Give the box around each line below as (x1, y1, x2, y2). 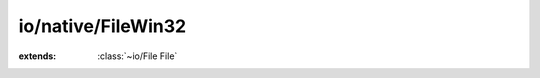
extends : (18, 50, 57, 62)
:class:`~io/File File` (97, 50, 178, 62)
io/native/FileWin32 (18, 15, 187, 37)
